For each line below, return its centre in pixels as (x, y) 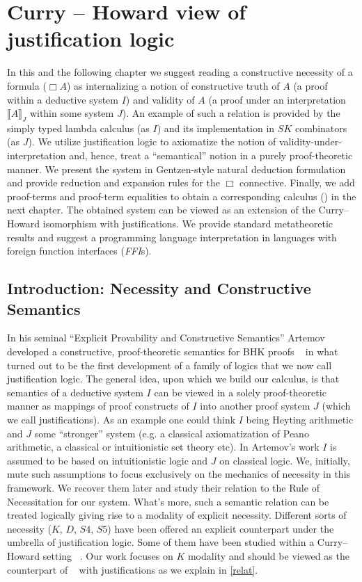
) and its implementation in (216, 128)
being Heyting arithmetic (300, 419)
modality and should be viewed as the (268, 555)
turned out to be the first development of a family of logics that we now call (170, 365)
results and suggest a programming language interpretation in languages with (172, 237)
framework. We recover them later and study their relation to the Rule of (163, 487)
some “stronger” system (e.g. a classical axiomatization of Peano (172, 433)
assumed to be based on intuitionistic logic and (108, 460)
